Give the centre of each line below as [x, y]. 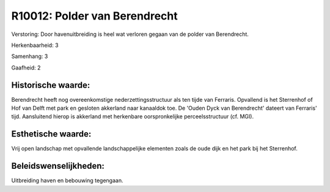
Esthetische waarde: [51, 134]
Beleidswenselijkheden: [58, 166]
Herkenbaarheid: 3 [35, 45]
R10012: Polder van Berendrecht [95, 16]
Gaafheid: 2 [26, 68]
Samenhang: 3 [30, 56]
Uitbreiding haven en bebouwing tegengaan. [67, 180]
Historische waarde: [51, 85]
